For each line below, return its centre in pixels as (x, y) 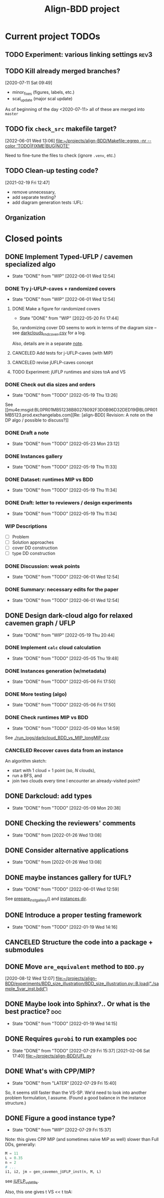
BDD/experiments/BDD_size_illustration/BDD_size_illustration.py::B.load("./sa (82, 984)
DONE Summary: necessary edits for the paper (62, 590)
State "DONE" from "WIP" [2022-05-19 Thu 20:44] (63, 635)
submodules (24, 950)
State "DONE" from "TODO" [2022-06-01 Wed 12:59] (66, 889)
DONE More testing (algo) (36, 694)
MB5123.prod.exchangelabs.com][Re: (43, 415)
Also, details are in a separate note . (48, 343)
